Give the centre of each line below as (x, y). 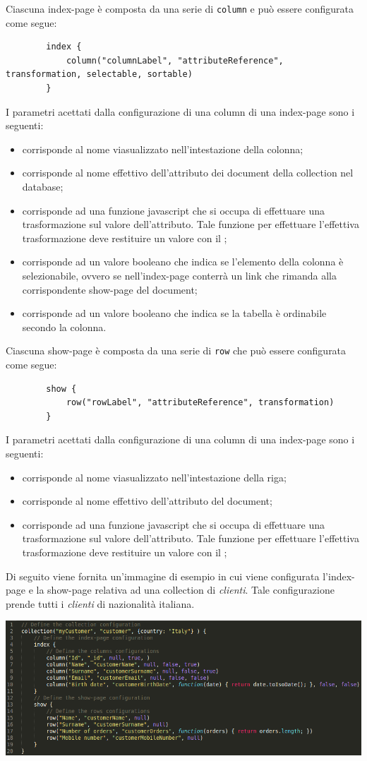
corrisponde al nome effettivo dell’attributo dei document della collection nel (188, 173)
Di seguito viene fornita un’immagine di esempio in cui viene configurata (163, 576)
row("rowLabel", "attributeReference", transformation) (200, 403)
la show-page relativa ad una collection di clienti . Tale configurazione (185, 590)
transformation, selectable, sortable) (99, 74)
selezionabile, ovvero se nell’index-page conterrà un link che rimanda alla (179, 275)
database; (43, 186)
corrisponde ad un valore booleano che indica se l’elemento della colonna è (183, 262)
